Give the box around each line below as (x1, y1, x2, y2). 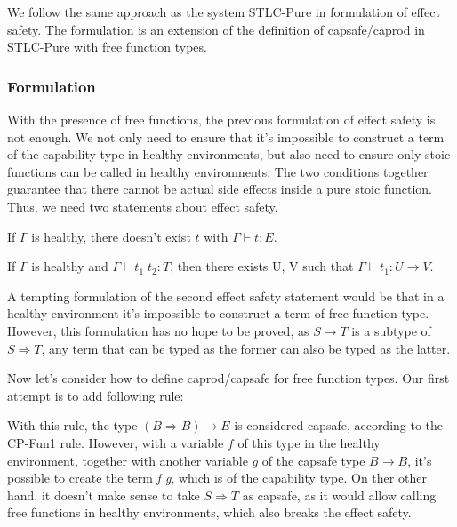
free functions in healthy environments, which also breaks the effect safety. (7, 503, 412, 522)
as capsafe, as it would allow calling (242, 485, 437, 504)
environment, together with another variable (7, 451, 248, 469)
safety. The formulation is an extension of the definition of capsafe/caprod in (7, 20, 425, 38)
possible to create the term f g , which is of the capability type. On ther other (7, 468, 427, 487)
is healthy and (31, 257, 108, 275)
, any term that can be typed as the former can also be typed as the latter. (41, 339, 451, 357)
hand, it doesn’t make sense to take (7, 485, 200, 504)
